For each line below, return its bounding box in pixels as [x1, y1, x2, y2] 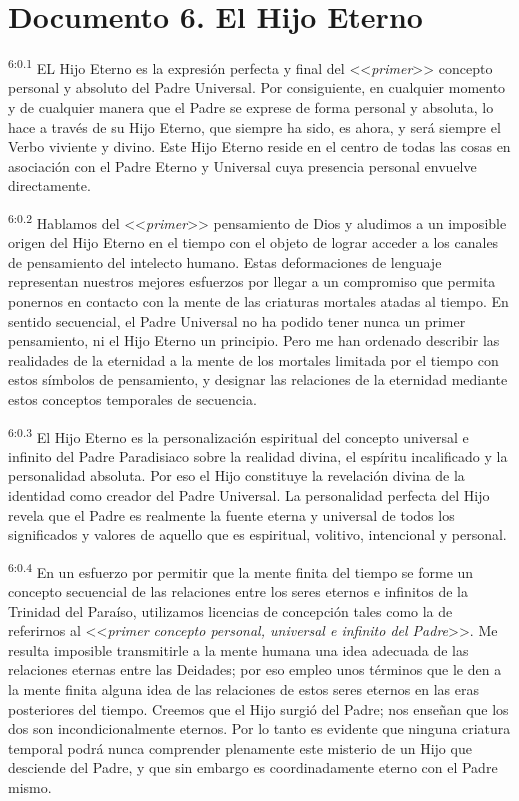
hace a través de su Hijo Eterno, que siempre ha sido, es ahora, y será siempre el [8, 116, 501, 137]
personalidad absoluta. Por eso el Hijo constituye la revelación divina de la [8, 465, 465, 486]
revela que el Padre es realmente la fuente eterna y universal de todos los [8, 504, 455, 525]
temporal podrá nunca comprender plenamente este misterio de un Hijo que [8, 737, 472, 758]
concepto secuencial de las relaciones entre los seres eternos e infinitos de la [8, 581, 468, 601]
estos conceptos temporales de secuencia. [8, 388, 257, 409]
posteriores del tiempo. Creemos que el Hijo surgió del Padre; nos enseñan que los [8, 698, 509, 719]
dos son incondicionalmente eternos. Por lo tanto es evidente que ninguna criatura [8, 718, 511, 739]
